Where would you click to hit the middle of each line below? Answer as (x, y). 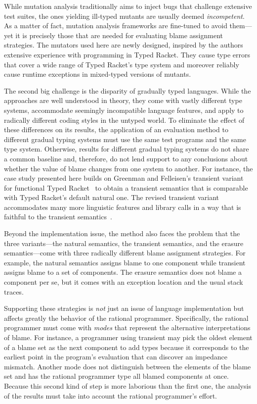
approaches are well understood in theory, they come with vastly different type (123, 100)
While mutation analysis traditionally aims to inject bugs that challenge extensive (128, 6)
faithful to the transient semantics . (58, 217)
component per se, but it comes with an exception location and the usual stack (124, 282)
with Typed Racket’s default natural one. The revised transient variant (111, 197)
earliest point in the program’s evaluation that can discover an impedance (116, 357)
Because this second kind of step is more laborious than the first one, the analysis (128, 385)
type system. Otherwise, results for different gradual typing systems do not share (127, 149)
